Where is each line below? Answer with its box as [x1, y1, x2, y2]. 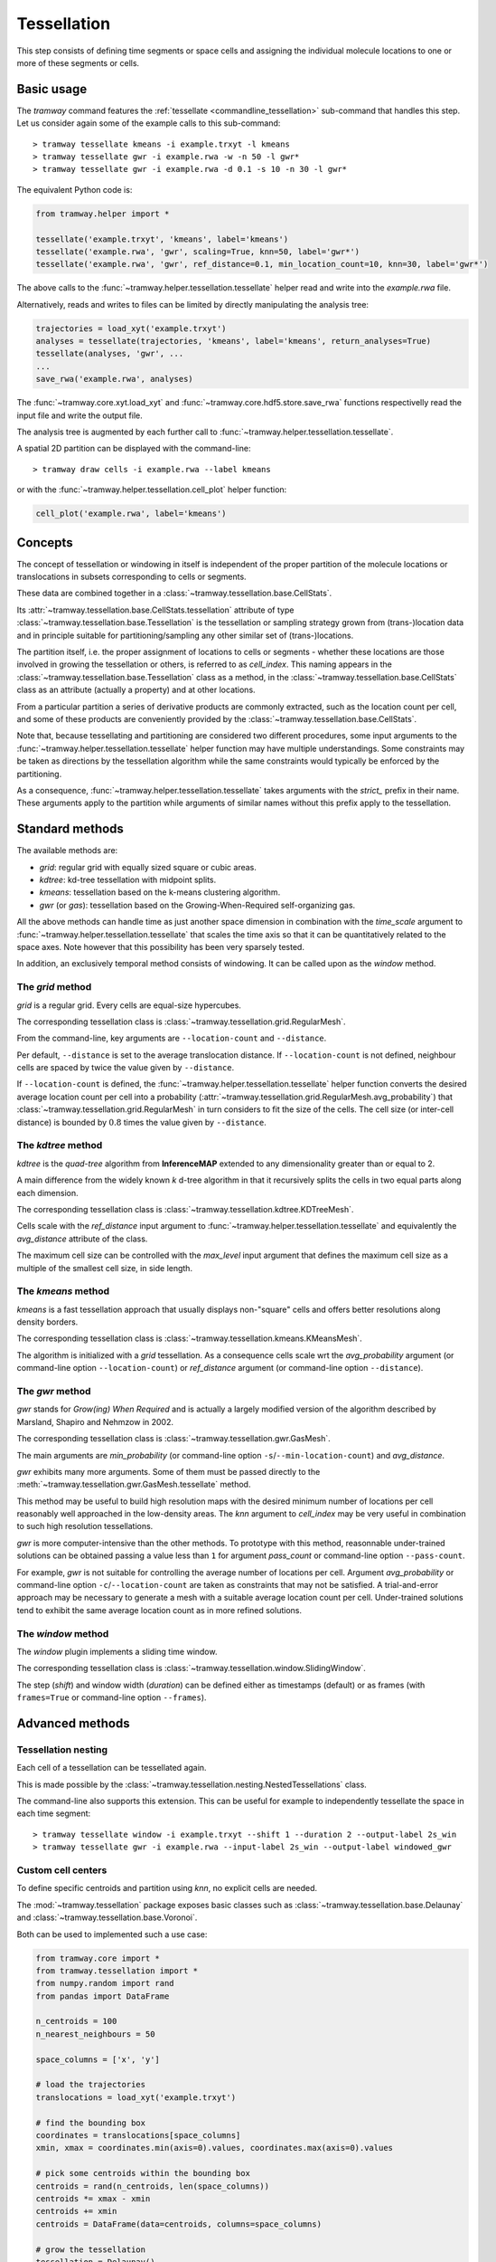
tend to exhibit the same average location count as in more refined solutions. [16, 1604, 303, 1615]
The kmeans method [16, 1285, 110, 1297]
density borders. [16, 1316, 79, 1327]
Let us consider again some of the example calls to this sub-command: [16, 118, 281, 128]
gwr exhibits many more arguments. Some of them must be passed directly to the [16, 1466, 321, 1477]
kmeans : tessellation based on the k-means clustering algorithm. [39, 887, 281, 898]
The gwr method [16, 1384, 91, 1397]
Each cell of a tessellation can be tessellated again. [16, 1763, 207, 1773]
